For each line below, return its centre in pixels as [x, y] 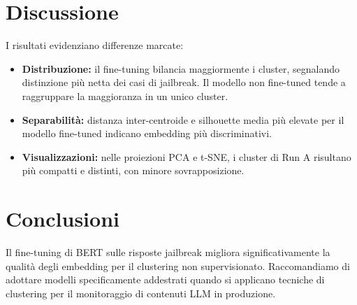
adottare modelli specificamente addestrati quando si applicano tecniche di [165, 279]
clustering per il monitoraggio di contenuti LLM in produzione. [141, 293]
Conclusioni [63, 219]
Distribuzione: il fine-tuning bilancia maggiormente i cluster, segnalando [181, 68]
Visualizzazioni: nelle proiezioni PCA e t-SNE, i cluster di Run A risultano [187, 156]
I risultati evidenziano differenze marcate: [95, 45]
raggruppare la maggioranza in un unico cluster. [125, 95]
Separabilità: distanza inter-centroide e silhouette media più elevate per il [183, 119]
